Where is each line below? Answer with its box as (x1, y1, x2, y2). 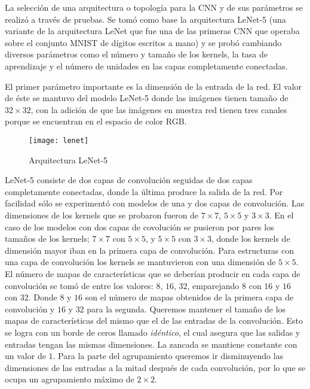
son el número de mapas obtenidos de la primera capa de (85, 291, 294, 303)
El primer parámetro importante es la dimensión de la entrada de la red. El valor (5, 80, 302, 92)
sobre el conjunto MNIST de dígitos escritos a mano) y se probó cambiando (5, 36, 282, 48)
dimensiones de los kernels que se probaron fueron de (5, 208, 199, 221)
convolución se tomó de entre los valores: (5, 279, 154, 291)
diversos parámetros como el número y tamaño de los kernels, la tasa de (5, 48, 268, 60)
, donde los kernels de (211, 232, 290, 245)
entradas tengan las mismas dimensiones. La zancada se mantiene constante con (5, 338, 297, 350)
